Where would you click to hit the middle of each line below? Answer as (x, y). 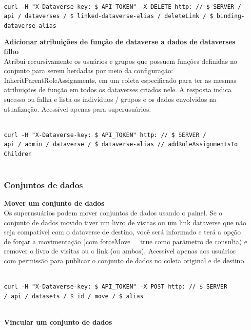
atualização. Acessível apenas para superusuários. (77, 108)
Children (18, 154)
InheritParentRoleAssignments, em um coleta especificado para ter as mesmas (120, 80)
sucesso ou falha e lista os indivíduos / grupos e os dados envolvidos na (110, 99)
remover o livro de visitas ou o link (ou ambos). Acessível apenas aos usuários (120, 251)
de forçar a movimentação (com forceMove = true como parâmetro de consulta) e (126, 241)
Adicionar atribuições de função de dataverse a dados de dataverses (120, 42)
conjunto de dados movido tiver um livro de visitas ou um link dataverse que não (125, 222)
